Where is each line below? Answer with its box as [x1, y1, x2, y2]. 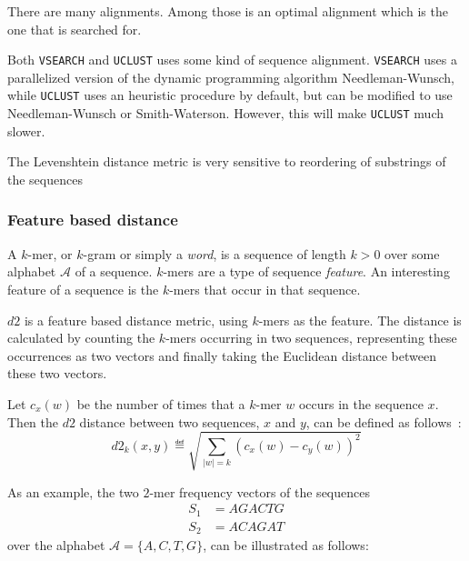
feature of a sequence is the [7, 279, 159, 298]
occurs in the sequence [298, 394, 424, 413]
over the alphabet [7, 536, 105, 555]
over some [384, 244, 440, 263]
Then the [7, 412, 58, 431]
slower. [7, 121, 45, 140]
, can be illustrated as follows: [203, 536, 369, 555]
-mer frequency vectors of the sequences [149, 482, 370, 501]
